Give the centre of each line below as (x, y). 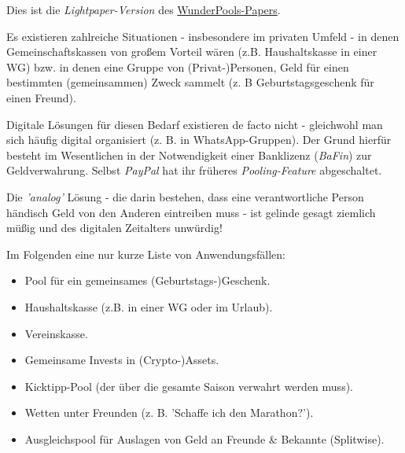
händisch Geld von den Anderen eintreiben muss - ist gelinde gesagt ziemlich (191, 212)
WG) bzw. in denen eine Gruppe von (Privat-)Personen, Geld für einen (178, 66)
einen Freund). (41, 97)
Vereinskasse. (56, 333)
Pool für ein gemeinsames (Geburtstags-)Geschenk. (147, 280)
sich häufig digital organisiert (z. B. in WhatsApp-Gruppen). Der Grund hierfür (199, 140)
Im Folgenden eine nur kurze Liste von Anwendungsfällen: (146, 254)
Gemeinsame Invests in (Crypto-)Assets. (122, 360)
